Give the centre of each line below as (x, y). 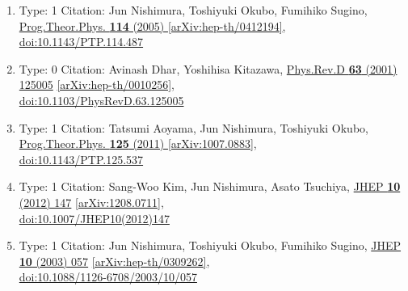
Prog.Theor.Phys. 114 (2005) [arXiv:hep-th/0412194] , (152, 25)
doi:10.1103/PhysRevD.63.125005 (101, 100)
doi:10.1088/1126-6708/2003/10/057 (108, 277)
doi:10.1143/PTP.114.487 (81, 42)
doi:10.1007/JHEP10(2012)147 (94, 218)
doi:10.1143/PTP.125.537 (81, 159)
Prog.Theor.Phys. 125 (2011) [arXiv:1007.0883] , (138, 143)
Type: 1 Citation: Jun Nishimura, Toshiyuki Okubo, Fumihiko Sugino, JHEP (210, 245)
